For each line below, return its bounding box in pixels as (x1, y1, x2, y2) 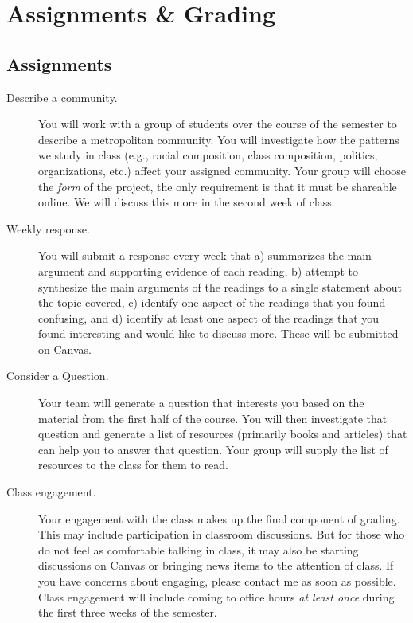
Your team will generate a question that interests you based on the (38, 394, 364, 411)
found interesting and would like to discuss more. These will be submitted (38, 325, 399, 342)
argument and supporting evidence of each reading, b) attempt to (38, 262, 358, 279)
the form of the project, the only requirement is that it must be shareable (38, 178, 397, 194)
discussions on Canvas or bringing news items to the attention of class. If (38, 557, 394, 574)
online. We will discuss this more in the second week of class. (38, 194, 335, 210)
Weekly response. (6, 220, 90, 237)
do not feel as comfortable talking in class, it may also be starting (38, 541, 359, 558)
